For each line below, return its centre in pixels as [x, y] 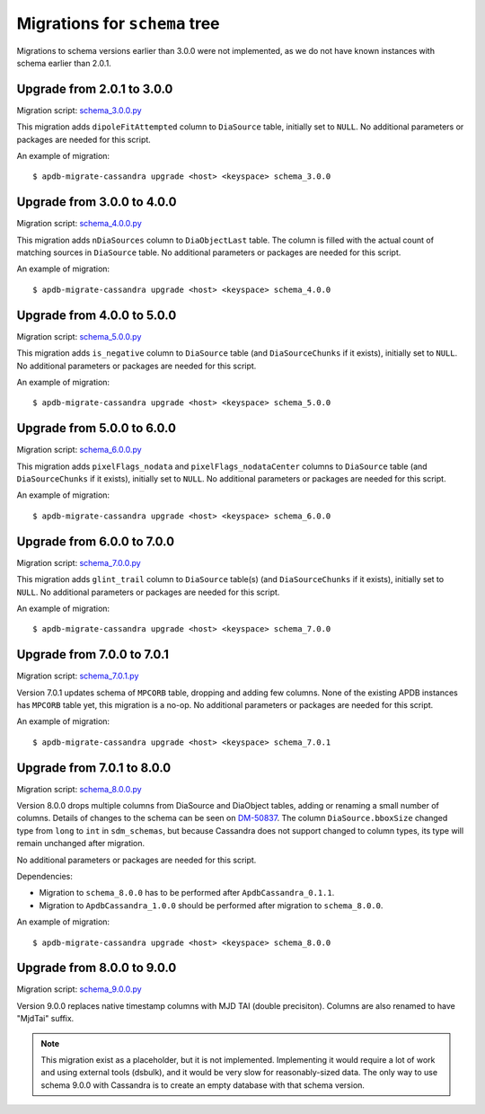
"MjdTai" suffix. [45, 1019]
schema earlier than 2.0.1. [64, 63]
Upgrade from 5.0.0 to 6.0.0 [97, 428]
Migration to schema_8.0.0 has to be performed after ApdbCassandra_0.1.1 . [187, 893]
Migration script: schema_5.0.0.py [79, 336]
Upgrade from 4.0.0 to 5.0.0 [97, 315]
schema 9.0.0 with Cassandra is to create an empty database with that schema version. [203, 1085]
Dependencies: [45, 876]
